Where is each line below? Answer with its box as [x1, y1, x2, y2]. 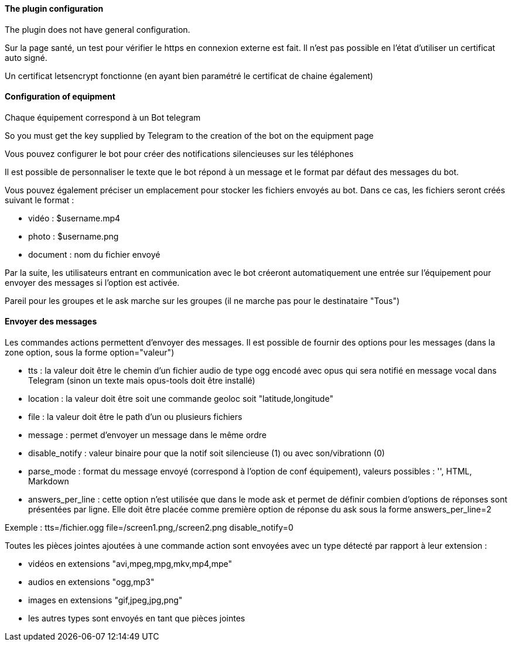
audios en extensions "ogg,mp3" [28, 577, 155, 587]
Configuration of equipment [5, 91, 115, 102]
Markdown [28, 476, 69, 487]
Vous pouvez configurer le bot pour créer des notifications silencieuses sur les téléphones [5, 148, 354, 159]
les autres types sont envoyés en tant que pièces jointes [28, 613, 245, 624]
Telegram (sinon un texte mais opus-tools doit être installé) [28, 375, 255, 386]
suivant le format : [5, 194, 74, 205]
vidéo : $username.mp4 [28, 213, 121, 223]
